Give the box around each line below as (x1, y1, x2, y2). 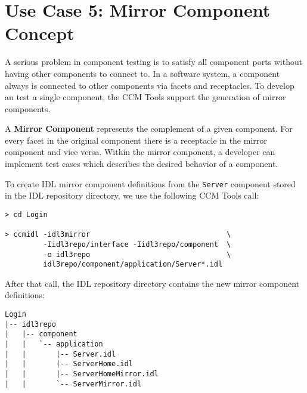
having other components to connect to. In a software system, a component (5, 67, 280, 79)
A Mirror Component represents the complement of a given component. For (5, 122, 293, 135)
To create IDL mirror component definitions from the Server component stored (5, 177, 296, 190)
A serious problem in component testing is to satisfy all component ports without (5, 55, 303, 68)
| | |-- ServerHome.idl (5, 360, 133, 369)
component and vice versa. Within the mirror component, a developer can (5, 146, 275, 158)
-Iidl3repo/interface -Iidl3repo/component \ (43, 240, 231, 249)
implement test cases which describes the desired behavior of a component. (5, 157, 278, 170)
